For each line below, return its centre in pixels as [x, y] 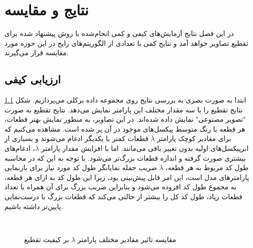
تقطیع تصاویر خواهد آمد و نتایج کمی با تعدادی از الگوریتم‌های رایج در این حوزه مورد [126, 43]
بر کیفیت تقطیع [47, 239]
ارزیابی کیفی [33, 79]
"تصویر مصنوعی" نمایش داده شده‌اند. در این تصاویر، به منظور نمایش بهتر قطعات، [125, 119]
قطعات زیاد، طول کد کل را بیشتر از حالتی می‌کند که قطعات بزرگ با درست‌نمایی [124, 196]
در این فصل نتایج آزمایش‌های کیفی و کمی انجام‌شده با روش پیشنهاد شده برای [119, 33]
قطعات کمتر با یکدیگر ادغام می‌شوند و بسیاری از [77, 138]
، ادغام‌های [20, 148]
